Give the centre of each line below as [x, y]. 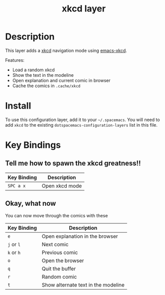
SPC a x [17, 186]
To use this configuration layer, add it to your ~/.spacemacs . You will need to [83, 120]
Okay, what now [31, 204]
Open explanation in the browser [80, 236]
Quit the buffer [59, 269]
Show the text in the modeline [43, 75]
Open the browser [63, 261]
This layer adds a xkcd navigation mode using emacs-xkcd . [66, 50]
